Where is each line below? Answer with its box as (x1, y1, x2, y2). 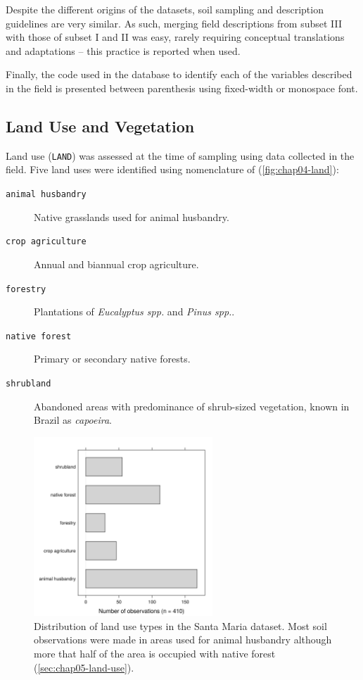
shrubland (6, 379, 51, 389)
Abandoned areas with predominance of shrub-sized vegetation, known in (34, 398, 350, 413)
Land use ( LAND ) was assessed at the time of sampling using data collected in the (6, 148, 355, 163)
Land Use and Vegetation (6, 115, 195, 137)
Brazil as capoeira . (34, 413, 113, 427)
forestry (6, 284, 46, 294)
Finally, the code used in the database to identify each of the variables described (6, 67, 352, 82)
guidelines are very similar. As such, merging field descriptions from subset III (6, 15, 343, 30)
